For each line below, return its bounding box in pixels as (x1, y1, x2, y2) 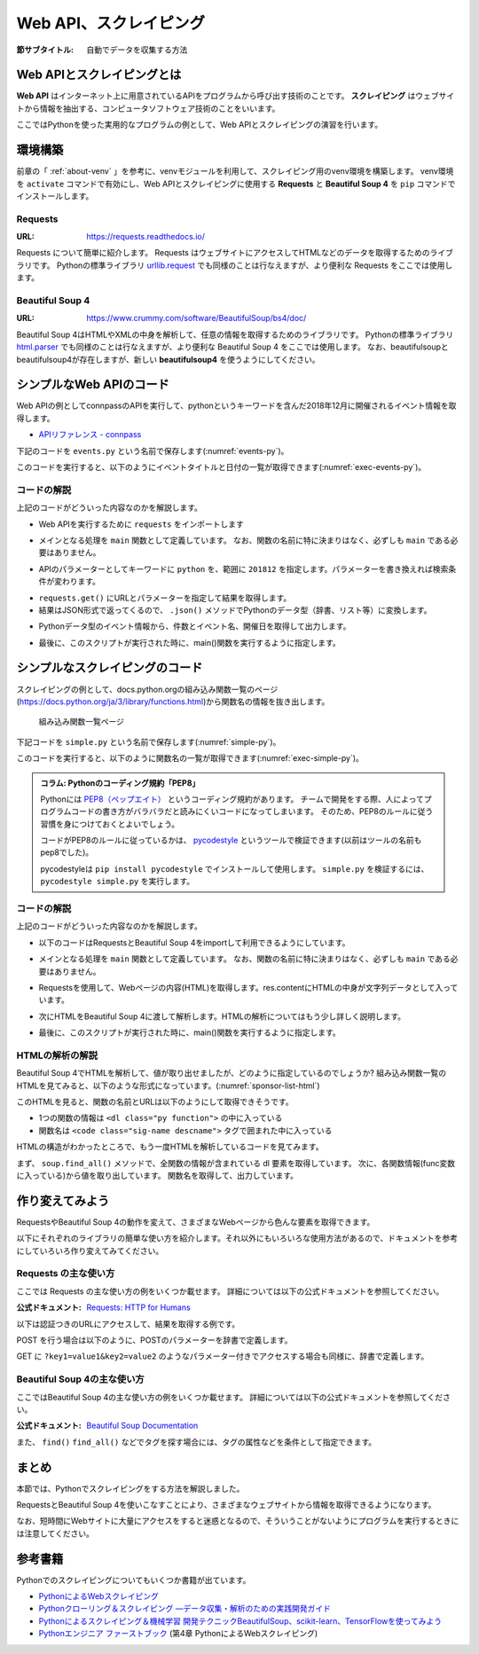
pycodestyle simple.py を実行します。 (40, 876, 195, 887)
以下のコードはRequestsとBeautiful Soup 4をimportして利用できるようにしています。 (38, 937, 350, 948)
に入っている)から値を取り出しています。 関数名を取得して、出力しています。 (16, 1171, 299, 1181)
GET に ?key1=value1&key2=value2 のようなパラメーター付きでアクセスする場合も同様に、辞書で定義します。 (16, 1351, 429, 1361)
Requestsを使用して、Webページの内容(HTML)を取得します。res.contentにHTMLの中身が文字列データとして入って (38, 982, 459, 992)
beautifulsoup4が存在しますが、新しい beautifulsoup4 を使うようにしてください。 (16, 354, 320, 365)
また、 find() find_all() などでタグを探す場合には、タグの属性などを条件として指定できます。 (16, 1437, 377, 1447)
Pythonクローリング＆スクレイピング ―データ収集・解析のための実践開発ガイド (38, 1603, 332, 1614)
